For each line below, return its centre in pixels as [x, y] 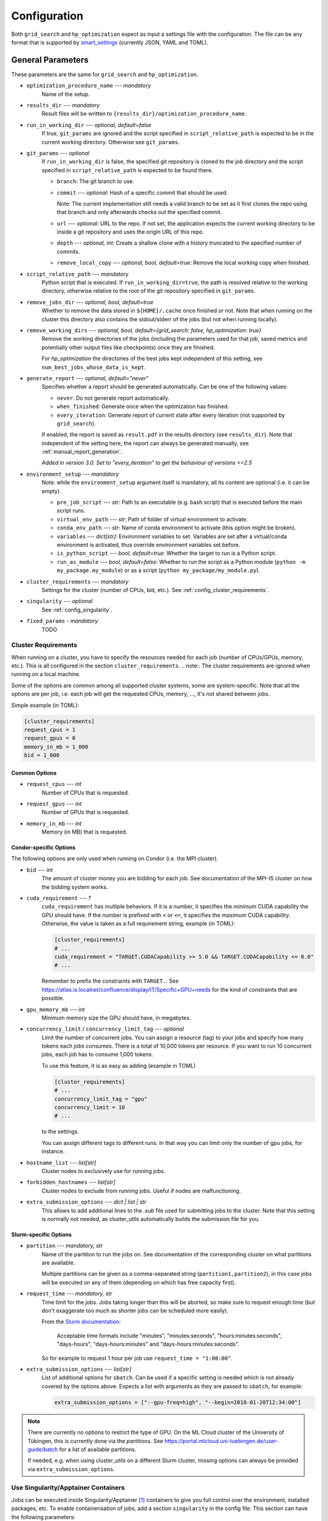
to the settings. [60, 1132]
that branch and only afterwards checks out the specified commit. [139, 212]
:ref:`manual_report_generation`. [82, 452]
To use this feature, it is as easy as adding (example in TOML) [119, 1065]
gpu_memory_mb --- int [56, 1009]
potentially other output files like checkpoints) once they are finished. [128, 347]
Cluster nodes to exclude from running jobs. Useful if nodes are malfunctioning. [141, 1191]
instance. [53, 1151]
